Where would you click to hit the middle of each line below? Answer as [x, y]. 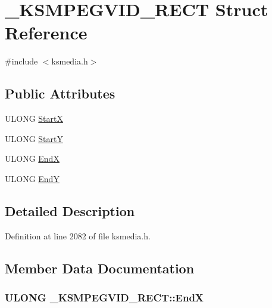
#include [21, 61]
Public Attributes [60, 93]
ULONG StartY [34, 138]
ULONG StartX [34, 118]
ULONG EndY [32, 178]
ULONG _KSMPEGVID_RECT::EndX [104, 297]
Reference [46, 33]
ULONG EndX [32, 158]
